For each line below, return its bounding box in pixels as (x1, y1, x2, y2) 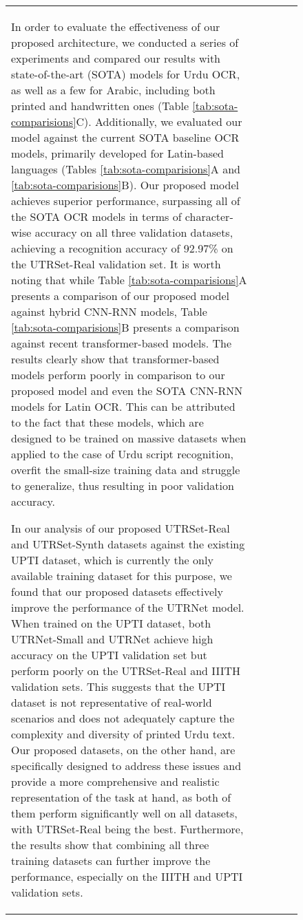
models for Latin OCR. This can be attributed (11, 398, 236, 414)
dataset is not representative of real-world (11, 694, 212, 710)
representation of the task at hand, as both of (11, 789, 231, 805)
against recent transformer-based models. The (11, 335, 232, 351)
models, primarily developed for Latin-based (11, 145, 224, 161)
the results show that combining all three (11, 837, 209, 853)
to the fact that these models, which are (11, 414, 204, 430)
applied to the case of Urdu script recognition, (11, 446, 233, 462)
